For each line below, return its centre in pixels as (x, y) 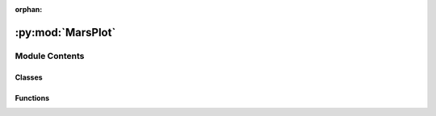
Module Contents (50, 56)
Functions (32, 97)
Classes (29, 77)
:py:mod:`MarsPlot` (65, 32)
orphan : (29, 9)
